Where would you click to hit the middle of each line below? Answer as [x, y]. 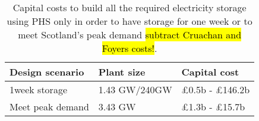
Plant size [122, 72]
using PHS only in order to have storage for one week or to [129, 21]
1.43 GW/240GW [135, 89]
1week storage [38, 89]
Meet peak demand [49, 107]
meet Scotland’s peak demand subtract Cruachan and [130, 35]
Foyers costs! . [129, 48]
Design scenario [47, 72]
